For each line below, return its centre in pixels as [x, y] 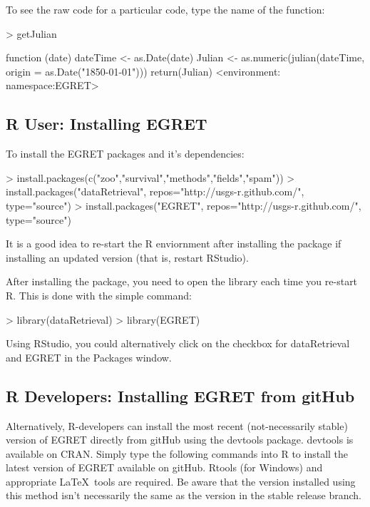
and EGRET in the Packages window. [89, 357]
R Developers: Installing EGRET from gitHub [180, 395]
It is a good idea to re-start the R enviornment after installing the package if [174, 244]
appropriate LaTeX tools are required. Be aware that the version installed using [181, 481]
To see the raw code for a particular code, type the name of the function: [165, 9]
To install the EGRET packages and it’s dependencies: [125, 154]
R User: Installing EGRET [107, 124]
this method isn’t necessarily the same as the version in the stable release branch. [184, 495]
